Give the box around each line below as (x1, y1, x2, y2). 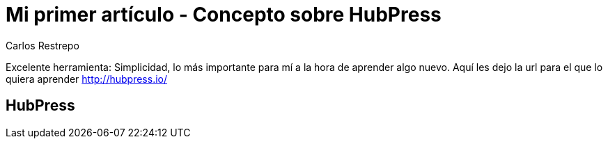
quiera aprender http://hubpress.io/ (6, 72, 168, 85)
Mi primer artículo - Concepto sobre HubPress (6, 3, 442, 26)
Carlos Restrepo (6, 39, 79, 51)
